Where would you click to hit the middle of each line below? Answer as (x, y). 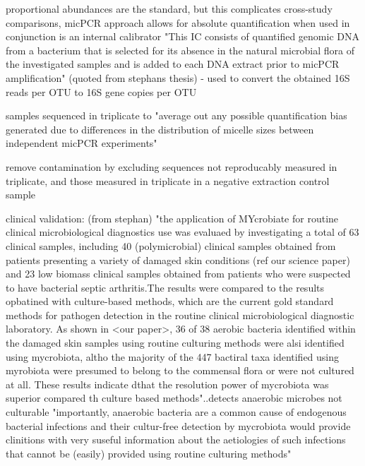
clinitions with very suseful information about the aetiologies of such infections (176, 440)
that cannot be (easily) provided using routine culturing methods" (149, 453)
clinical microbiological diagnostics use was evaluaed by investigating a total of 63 (182, 232)
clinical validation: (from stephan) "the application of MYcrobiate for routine (172, 218)
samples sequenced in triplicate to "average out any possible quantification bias (176, 115)
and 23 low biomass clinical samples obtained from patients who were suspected (178, 274)
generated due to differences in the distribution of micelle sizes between (160, 129)
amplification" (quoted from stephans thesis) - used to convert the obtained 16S (178, 77)
